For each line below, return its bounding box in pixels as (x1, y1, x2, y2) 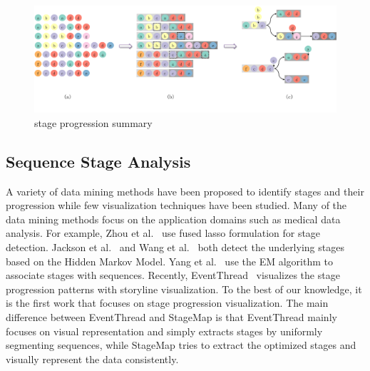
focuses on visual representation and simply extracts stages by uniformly (6, 323, 323, 338)
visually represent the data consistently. (6, 351, 179, 366)
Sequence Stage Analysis (6, 150, 191, 172)
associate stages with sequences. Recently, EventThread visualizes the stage (6, 268, 340, 283)
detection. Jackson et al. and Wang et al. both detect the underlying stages (6, 240, 344, 255)
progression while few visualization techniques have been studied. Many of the (6, 198, 347, 213)
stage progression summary (34, 115, 153, 130)
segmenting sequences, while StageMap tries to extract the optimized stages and (6, 337, 356, 352)
